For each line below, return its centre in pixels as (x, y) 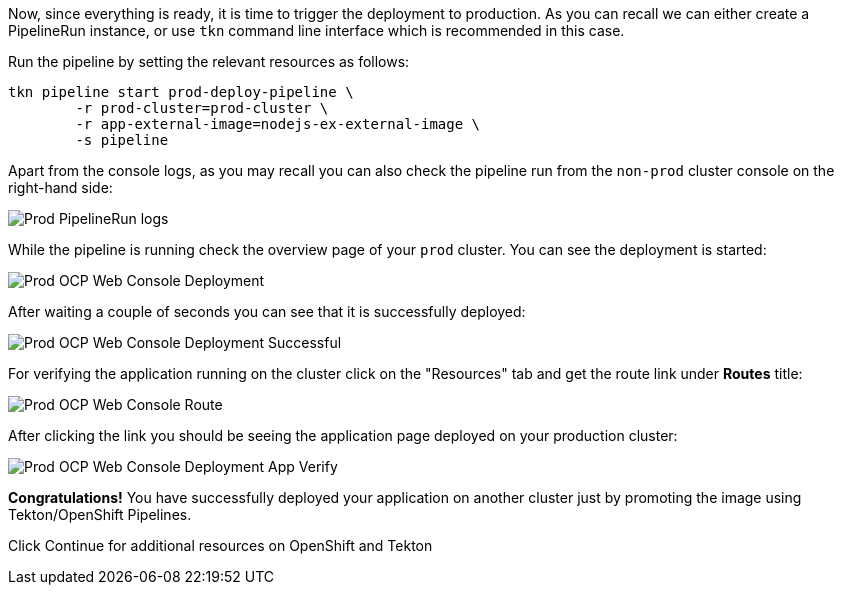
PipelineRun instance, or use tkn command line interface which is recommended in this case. (316, 30)
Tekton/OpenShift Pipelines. (100, 514)
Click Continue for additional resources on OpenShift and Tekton (220, 545)
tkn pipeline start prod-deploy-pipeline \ (181, 92)
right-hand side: (60, 187)
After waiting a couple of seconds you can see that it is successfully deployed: (267, 311)
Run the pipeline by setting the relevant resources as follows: (209, 61)
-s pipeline (122, 140)
